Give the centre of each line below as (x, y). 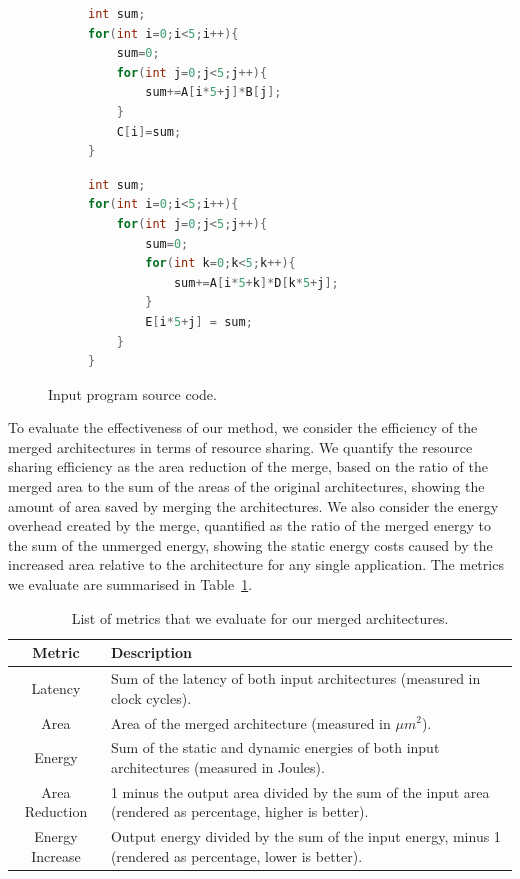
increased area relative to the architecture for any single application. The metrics (256, 564)
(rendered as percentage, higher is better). (239, 811)
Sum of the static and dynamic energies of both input (275, 747)
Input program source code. (132, 393)
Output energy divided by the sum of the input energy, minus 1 (305, 836)
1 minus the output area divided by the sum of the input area (300, 791)
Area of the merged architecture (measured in (250, 722)
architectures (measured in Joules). (217, 766)
